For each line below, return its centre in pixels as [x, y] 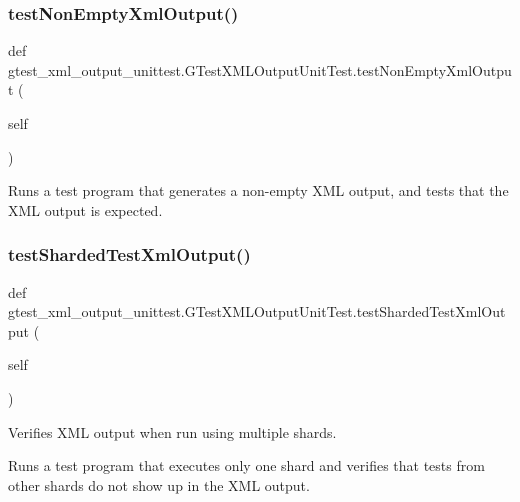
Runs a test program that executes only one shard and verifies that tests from [246, 465]
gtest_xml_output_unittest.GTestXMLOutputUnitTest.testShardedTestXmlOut [257, 311]
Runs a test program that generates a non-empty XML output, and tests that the [258, 190]
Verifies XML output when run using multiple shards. [172, 431]
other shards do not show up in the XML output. [159, 484]
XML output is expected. [85, 209]
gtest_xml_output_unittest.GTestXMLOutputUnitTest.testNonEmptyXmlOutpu [260, 69]
